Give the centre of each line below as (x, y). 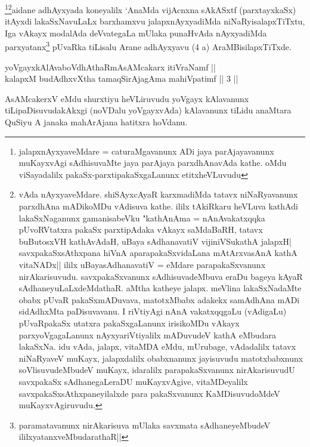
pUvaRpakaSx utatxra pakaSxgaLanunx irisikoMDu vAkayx (129, 323)
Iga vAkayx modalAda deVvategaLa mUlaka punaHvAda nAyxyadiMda (136, 33)
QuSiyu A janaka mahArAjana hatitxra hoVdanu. (96, 122)
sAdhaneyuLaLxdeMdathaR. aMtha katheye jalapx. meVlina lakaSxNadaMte (160, 288)
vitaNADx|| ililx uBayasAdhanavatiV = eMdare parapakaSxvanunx (142, 264)
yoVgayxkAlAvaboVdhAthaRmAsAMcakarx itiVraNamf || (110, 67)
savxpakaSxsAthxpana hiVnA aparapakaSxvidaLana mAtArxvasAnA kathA (158, 253)
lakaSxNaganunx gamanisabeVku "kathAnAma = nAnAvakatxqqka (142, 218)
